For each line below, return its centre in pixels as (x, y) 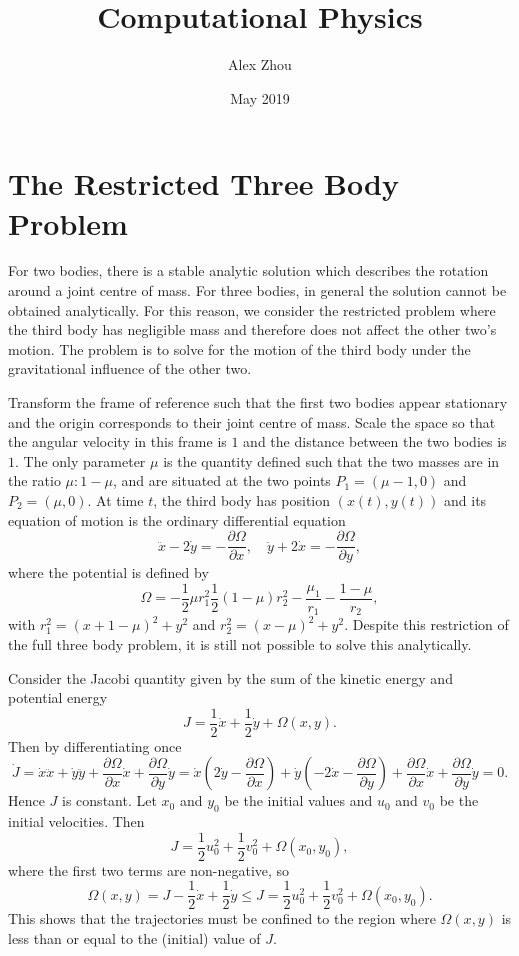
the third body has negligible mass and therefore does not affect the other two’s (252, 329)
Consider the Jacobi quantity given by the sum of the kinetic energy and (230, 677)
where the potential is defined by (108, 572)
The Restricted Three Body (203, 183)
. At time (115, 499)
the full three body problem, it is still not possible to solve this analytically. (240, 643)
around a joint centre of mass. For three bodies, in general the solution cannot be (257, 290)
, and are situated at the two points (221, 480)
